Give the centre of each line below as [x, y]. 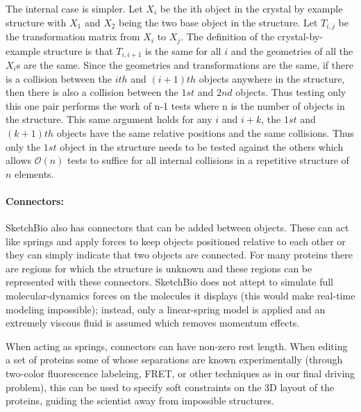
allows [19, 160]
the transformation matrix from [73, 36]
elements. [34, 173]
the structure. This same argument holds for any [109, 119]
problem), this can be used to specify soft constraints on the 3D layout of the [170, 387]
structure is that [78, 50]
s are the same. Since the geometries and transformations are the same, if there [185, 64]
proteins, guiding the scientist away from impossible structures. [140, 401]
